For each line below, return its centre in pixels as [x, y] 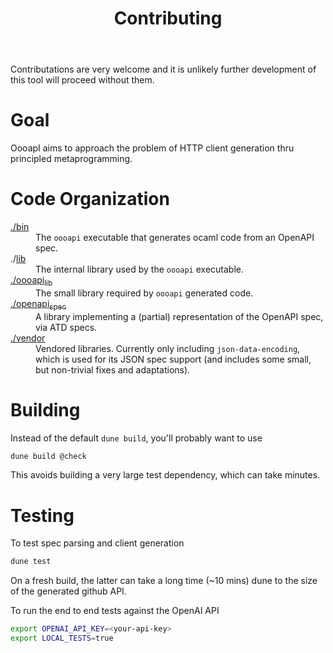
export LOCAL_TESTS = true [62, 638]
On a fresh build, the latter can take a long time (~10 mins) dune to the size [164, 581]
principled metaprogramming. [71, 159]
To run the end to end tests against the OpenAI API [115, 611]
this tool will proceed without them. [82, 80]
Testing [42, 515]
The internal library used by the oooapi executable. [140, 269]
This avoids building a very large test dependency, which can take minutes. [165, 475]
